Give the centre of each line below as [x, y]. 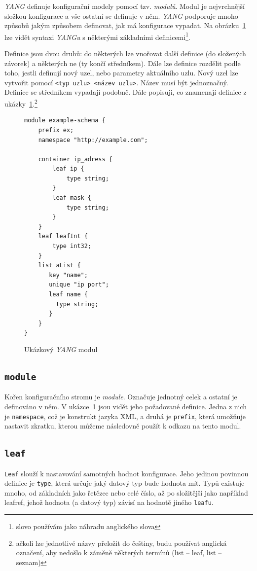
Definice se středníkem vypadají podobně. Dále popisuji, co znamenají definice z [126, 92]
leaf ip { [68, 169]
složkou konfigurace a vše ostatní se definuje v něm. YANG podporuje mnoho [121, 16]
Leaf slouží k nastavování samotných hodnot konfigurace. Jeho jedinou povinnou [127, 473]
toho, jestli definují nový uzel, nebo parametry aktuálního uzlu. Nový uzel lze [121, 73]
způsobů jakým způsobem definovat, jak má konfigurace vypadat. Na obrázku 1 [125, 25]
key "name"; [68, 275]
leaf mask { [72, 198]
